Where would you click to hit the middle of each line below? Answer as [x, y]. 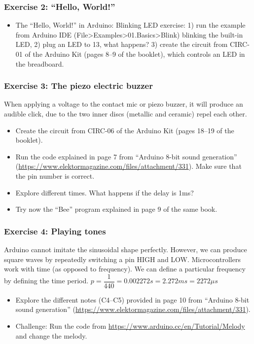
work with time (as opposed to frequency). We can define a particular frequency [125, 269]
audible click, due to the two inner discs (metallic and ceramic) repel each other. [126, 114]
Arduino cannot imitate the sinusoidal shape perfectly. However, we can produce [126, 249]
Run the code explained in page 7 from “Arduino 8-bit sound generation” [126, 156]
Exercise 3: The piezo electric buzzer [78, 86]
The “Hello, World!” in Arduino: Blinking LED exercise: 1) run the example [130, 25]
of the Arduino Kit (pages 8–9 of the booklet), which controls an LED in [135, 54]
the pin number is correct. [55, 175]
